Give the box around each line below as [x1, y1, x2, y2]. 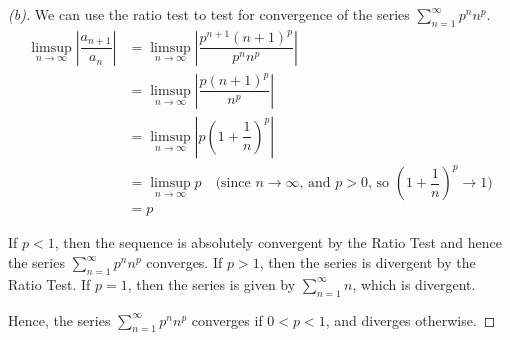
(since [215, 176, 251, 191]
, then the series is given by [127, 273, 296, 294]
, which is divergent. [352, 273, 476, 294]
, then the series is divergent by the [259, 252, 476, 273]
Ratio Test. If [8, 273, 91, 294]
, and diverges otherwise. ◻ [325, 309, 496, 330]
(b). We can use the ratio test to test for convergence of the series [8, 4, 410, 24]
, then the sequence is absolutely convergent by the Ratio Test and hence [54, 232, 503, 253]
